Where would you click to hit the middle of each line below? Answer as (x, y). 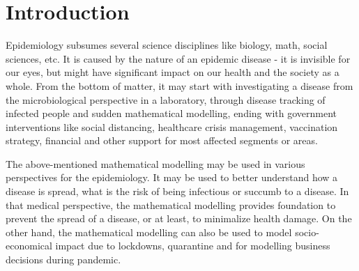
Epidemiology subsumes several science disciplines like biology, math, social (167, 45)
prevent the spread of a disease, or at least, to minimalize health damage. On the (179, 218)
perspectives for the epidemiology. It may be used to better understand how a (172, 177)
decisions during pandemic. (63, 260)
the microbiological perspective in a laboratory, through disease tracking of (166, 99)
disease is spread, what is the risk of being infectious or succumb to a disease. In (177, 191)
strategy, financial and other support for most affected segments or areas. (162, 140)
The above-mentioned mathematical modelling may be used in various (155, 163)
